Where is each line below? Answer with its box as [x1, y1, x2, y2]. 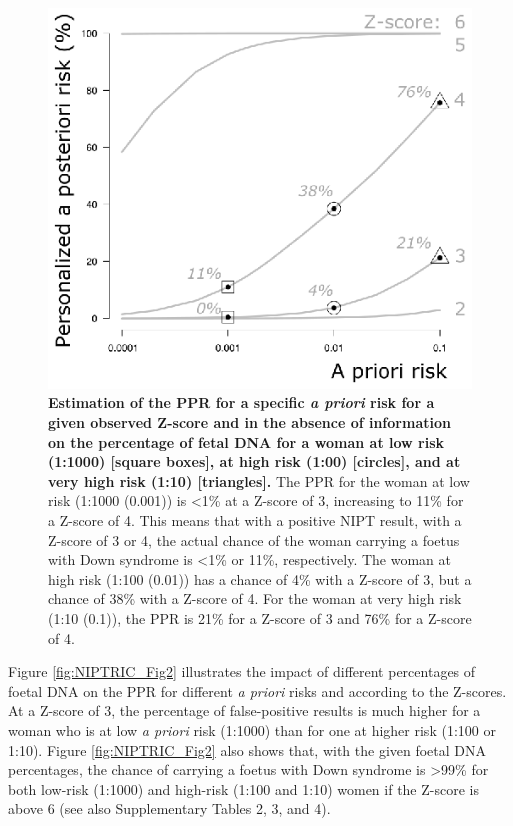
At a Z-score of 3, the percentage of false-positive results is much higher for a [8, 700, 481, 721]
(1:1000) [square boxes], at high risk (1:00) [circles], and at [48, 451, 461, 472]
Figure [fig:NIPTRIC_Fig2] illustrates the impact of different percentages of [8, 661, 476, 682]
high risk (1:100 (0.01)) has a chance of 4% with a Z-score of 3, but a [48, 568, 472, 589]
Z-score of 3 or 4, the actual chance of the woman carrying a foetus [48, 529, 460, 550]
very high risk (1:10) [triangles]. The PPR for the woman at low [48, 470, 470, 491]
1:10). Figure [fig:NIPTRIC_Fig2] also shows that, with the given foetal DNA [8, 739, 487, 760]
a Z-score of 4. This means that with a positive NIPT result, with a [48, 509, 462, 530]
